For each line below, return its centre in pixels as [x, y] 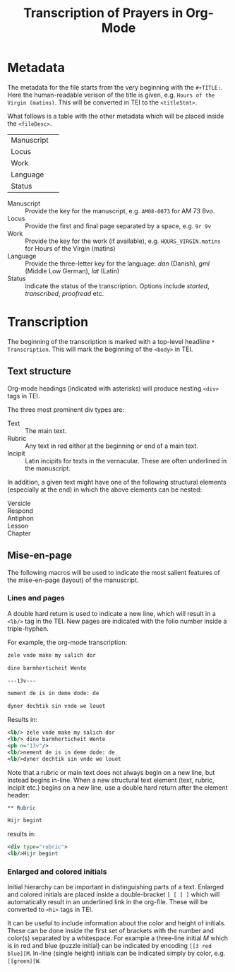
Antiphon [20, 518]
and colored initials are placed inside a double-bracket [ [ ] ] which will [114, 894]
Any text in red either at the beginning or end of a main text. [112, 446]
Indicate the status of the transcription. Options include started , [117, 286]
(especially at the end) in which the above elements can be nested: [105, 490]
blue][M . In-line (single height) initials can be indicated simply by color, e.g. [116, 953]
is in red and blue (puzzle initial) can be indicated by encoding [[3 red [109, 946]
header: [19, 795]
